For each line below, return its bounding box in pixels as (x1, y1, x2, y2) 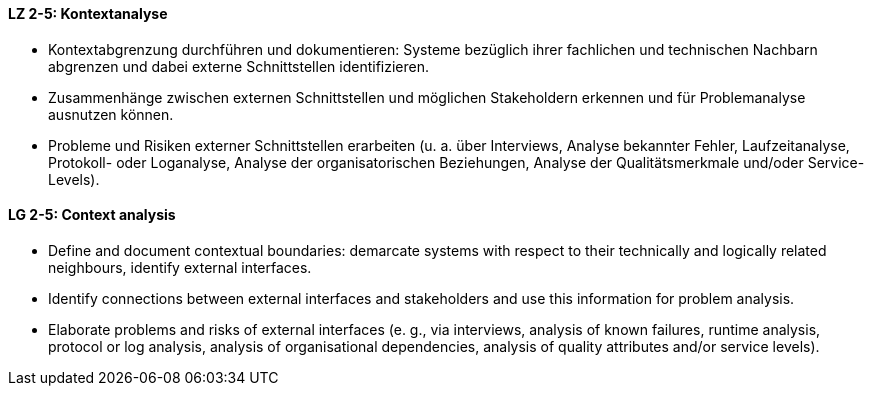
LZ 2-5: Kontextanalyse (8, 5, 168, 22)
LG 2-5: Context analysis (8, 206, 176, 224)
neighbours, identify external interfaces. (48, 258, 312, 276)
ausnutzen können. (48, 105, 174, 123)
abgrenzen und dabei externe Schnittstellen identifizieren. (48, 57, 429, 75)
